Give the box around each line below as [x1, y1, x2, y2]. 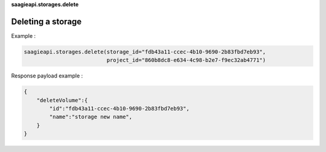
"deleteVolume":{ [36, 97, 88, 103]
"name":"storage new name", [49, 114, 133, 120]
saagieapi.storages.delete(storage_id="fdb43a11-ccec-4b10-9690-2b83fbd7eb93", [24, 48, 266, 55]
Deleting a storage [11, 16, 82, 26]
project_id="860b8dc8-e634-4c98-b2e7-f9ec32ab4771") [106, 57, 266, 64]
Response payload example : [11, 72, 83, 79]
